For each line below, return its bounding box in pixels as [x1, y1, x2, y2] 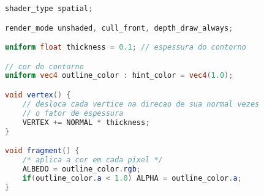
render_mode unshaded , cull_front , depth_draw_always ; [5, 23, 233, 32]
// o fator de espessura [22, 108, 124, 118]
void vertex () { [5, 91, 71, 99]
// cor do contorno [5, 62, 84, 71]
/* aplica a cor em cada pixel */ [22, 155, 163, 164]
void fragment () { [5, 146, 80, 156]
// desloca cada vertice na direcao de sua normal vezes [22, 99, 260, 108]
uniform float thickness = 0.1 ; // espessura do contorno [5, 43, 246, 52]
